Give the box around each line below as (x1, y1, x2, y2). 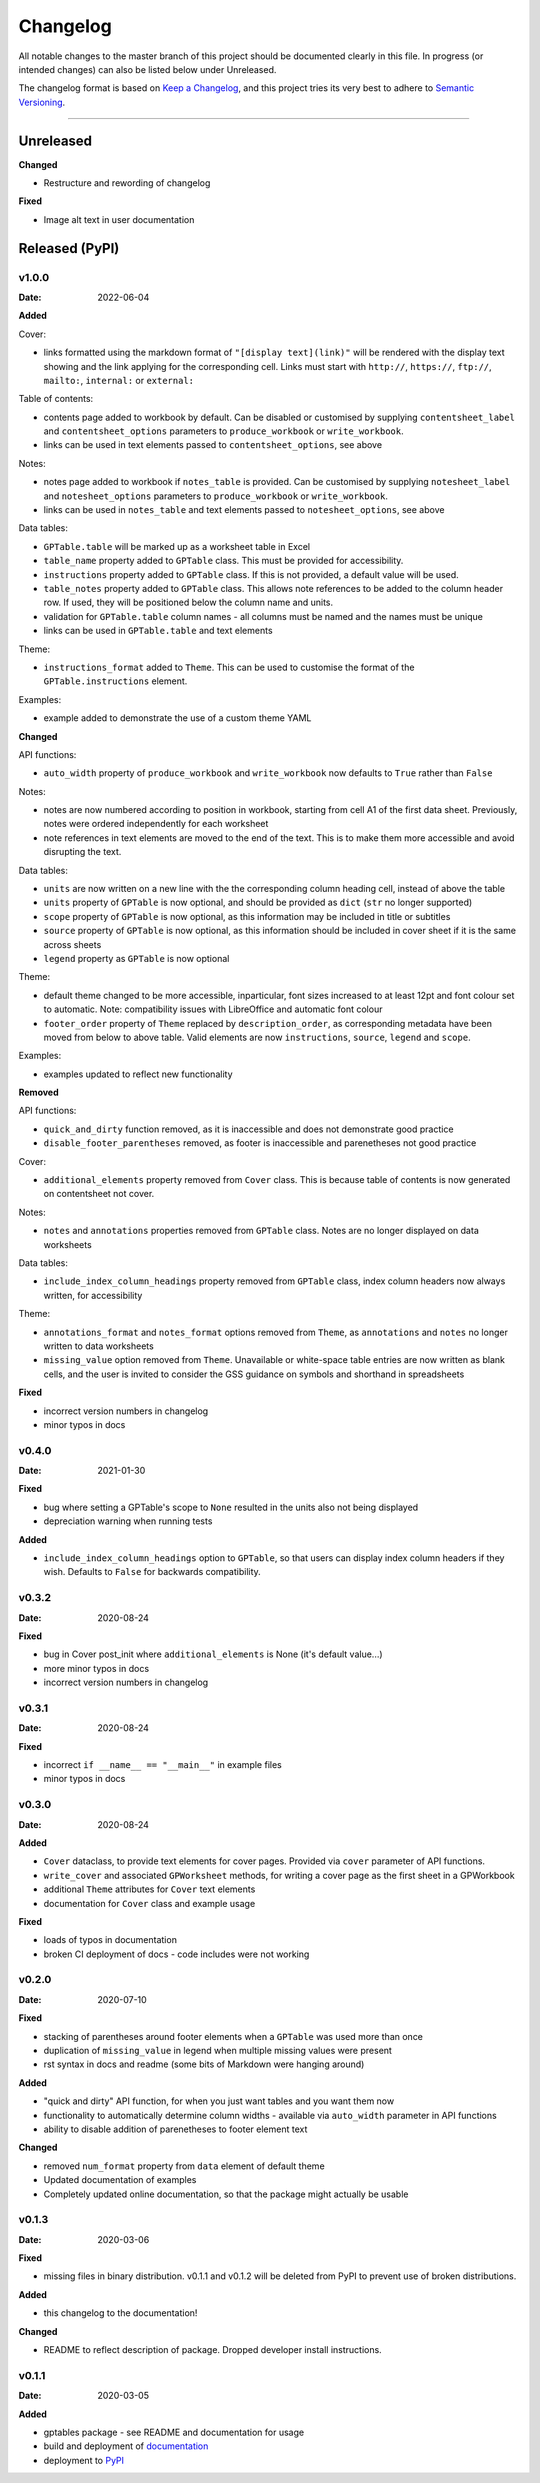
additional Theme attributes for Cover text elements (43, 1883, 256, 1895)
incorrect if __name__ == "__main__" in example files (43, 1759, 282, 1771)
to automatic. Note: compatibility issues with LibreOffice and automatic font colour (43, 1003, 383, 1015)
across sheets (43, 938, 102, 950)
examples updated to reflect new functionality (43, 1068, 233, 1080)
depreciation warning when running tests (43, 1515, 213, 1527)
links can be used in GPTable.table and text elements (43, 625, 274, 637)
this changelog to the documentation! (43, 2307, 198, 2319)
